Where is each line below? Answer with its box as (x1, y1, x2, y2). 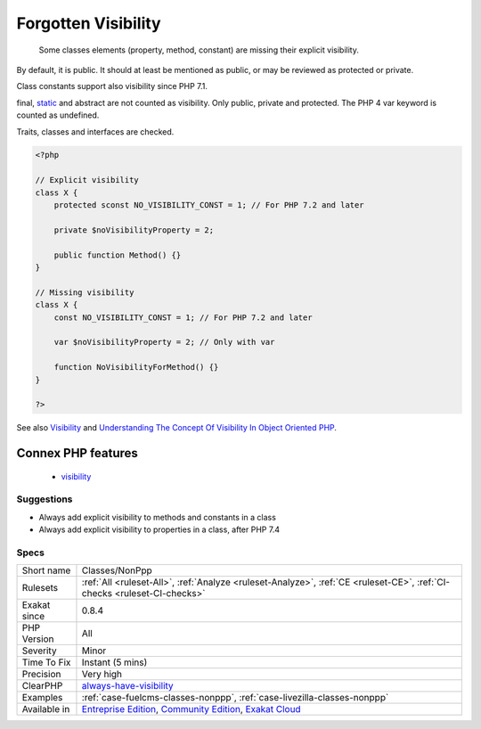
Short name (21, 564, 71, 577)
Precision (21, 668, 61, 681)
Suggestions (16, 493, 73, 505)
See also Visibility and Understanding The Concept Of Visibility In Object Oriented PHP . (16, 422, 338, 433)
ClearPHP (21, 680, 63, 692)
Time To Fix (21, 656, 71, 668)
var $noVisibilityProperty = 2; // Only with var (53, 337, 275, 348)
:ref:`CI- (417, 576, 450, 588)
